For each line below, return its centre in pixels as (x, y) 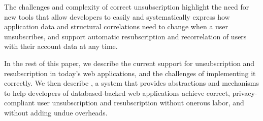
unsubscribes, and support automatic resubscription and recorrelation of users (125, 36)
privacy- (245, 93)
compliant (20, 103)
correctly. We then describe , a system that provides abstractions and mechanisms (132, 83)
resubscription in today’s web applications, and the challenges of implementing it (130, 73)
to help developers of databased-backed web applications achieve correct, (117, 93)
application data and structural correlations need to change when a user (116, 26)
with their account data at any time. (61, 46)
